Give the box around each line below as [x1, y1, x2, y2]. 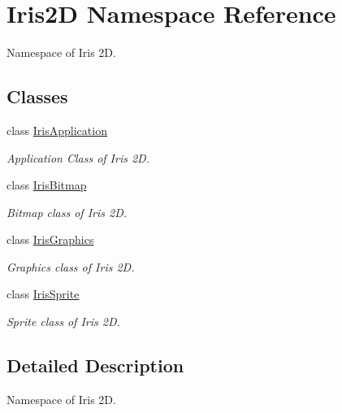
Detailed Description [6, 353, 184, 378]
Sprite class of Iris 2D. [6, 313, 120, 330]
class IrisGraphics [6, 231, 94, 248]
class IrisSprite [6, 285, 80, 302]
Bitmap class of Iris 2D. [6, 203, 128, 220]
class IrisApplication [6, 121, 107, 138]
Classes [6, 84, 68, 109]
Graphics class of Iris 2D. [6, 258, 135, 275]
